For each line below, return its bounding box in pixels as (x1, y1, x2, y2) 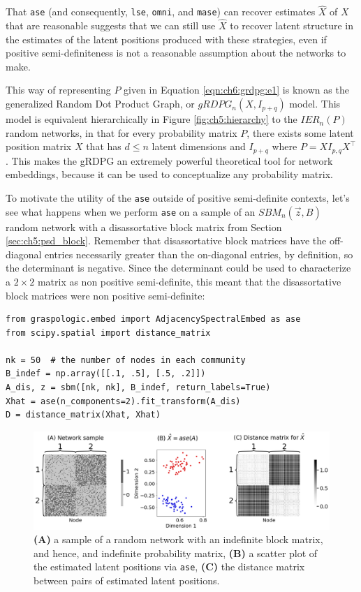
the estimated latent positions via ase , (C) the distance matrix (34, 559, 305, 574)
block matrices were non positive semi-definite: (6, 288, 205, 302)
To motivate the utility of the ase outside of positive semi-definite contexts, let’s (6, 190, 350, 205)
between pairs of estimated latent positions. (34, 573, 220, 588)
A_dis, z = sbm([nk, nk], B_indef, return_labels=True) (6, 383, 271, 393)
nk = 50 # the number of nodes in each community (6, 355, 246, 365)
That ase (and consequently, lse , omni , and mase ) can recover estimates (6, 4, 316, 19)
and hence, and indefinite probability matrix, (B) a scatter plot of (34, 545, 318, 560)
